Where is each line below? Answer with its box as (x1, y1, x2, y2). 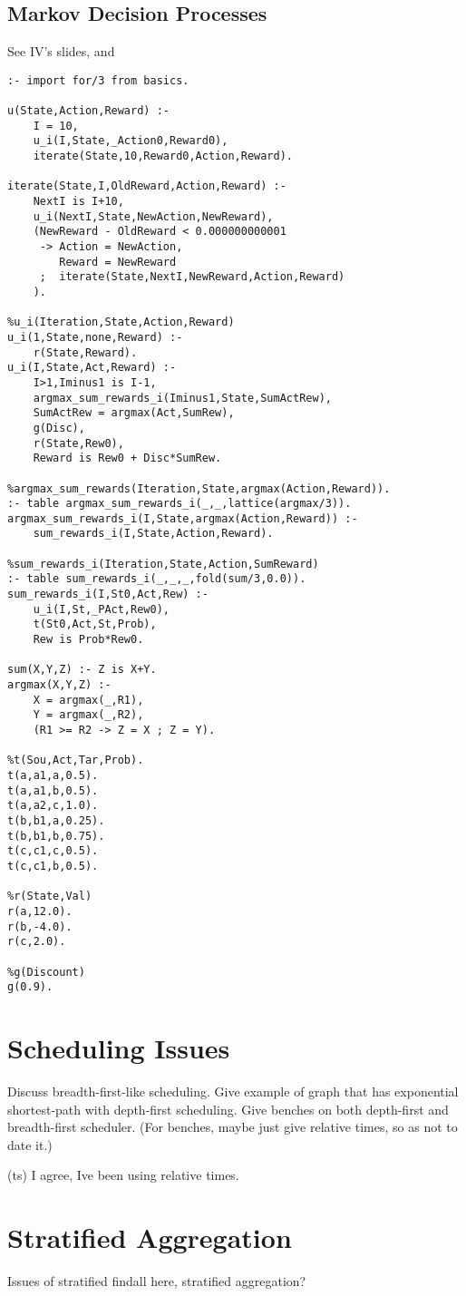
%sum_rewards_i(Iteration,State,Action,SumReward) (7, 557, 319, 570)
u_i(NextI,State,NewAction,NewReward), (33, 210, 274, 223)
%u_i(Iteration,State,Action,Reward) (7, 316, 235, 329)
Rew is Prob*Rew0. (33, 633, 144, 647)
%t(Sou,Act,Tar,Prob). (7, 754, 144, 767)
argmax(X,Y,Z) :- (7, 678, 112, 692)
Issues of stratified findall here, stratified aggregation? (7, 1272, 306, 1291)
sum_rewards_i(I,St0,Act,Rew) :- (7, 588, 209, 601)
